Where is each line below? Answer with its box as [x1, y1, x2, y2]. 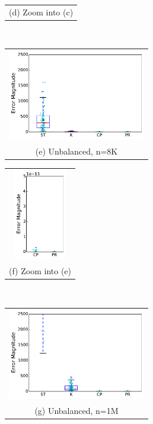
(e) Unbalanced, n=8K [35, 145, 118, 158]
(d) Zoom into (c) [9, 5, 74, 18]
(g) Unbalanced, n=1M [34, 404, 119, 416]
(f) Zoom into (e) [9, 265, 71, 277]
